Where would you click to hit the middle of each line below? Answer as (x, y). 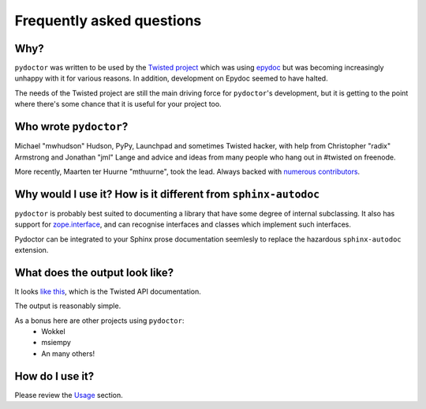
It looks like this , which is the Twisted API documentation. (108, 291)
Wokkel (54, 332)
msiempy (56, 343)
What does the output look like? (94, 272)
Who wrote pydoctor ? (71, 127)
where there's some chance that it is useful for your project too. (118, 104)
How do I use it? (54, 376)
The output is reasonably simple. (68, 306)
